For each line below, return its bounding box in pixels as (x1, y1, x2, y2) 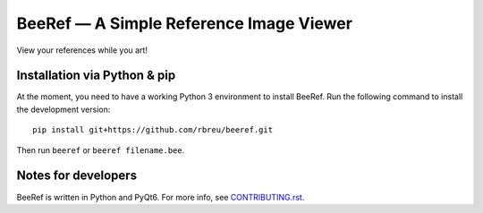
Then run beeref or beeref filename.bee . (16, 144, 185, 156)
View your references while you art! (16, 45, 148, 55)
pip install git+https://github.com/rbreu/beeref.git (32, 125, 273, 135)
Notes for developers (16, 168, 138, 183)
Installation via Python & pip (16, 68, 176, 83)
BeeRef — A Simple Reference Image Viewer (16, 13, 353, 33)
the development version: (16, 104, 111, 115)
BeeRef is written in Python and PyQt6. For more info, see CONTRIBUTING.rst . (16, 192, 305, 202)
